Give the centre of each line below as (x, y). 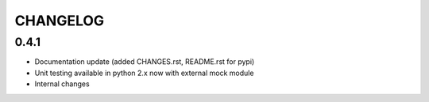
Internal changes (62, 84)
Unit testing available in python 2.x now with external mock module (144, 73)
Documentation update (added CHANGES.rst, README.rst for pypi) (145, 62)
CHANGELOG (60, 21)
